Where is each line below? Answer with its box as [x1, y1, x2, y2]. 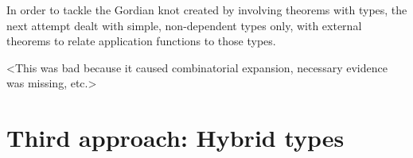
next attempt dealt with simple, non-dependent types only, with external [6, 17, 362, 33]
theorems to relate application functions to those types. [6, 33, 276, 49]
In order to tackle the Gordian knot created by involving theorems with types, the [6, 2, 407, 17]
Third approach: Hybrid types [6, 121, 345, 154]
